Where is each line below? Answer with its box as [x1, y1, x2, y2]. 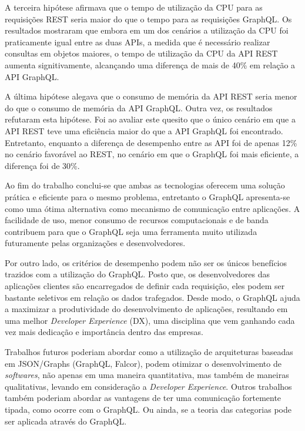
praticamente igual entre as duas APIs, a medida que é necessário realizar [5, 35, 270, 48]
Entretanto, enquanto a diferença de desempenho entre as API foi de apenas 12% [5, 136, 297, 148]
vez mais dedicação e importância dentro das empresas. [5, 326, 203, 338]
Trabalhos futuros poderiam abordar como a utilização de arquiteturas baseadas [5, 346, 293, 358]
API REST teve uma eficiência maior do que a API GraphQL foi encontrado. [5, 124, 283, 137]
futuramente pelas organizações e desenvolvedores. [5, 237, 186, 249]
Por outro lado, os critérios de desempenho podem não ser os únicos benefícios [5, 256, 287, 268]
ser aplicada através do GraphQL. [5, 415, 127, 427]
